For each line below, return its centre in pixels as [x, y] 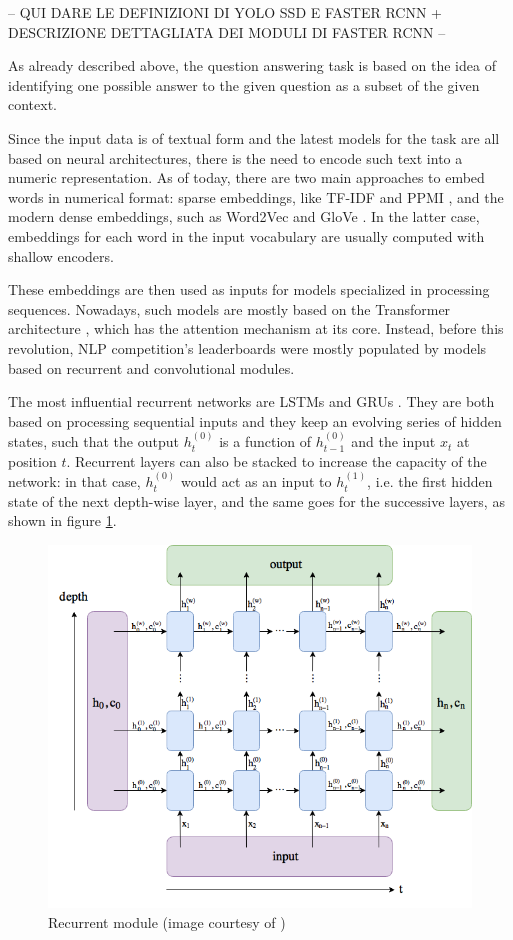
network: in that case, [74, 481]
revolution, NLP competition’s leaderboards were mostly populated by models [247, 347]
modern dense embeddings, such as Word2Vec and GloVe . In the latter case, [244, 216]
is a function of [265, 441]
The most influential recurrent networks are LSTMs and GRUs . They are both [251, 401]
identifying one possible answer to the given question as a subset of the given [244, 84]
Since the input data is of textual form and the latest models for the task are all [254, 137]
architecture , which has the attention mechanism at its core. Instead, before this [256, 328]
